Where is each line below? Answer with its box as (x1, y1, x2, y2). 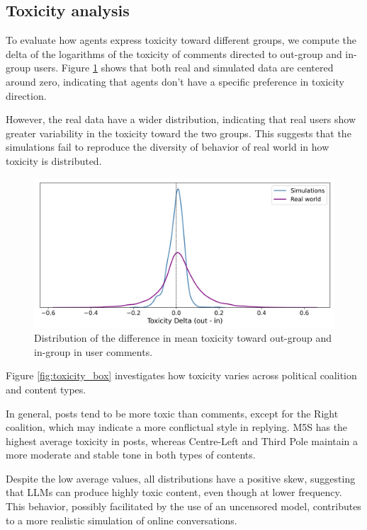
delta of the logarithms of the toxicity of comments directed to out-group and (6, 46, 342, 61)
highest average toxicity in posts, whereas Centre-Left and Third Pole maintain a (6, 433, 358, 448)
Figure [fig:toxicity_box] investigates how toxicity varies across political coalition (6, 368, 357, 383)
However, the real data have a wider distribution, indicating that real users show (6, 112, 356, 127)
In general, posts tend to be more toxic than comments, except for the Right (6, 405, 339, 420)
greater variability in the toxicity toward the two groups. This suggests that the (6, 125, 351, 140)
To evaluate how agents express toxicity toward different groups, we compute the (6, 33, 357, 47)
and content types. (6, 381, 86, 396)
